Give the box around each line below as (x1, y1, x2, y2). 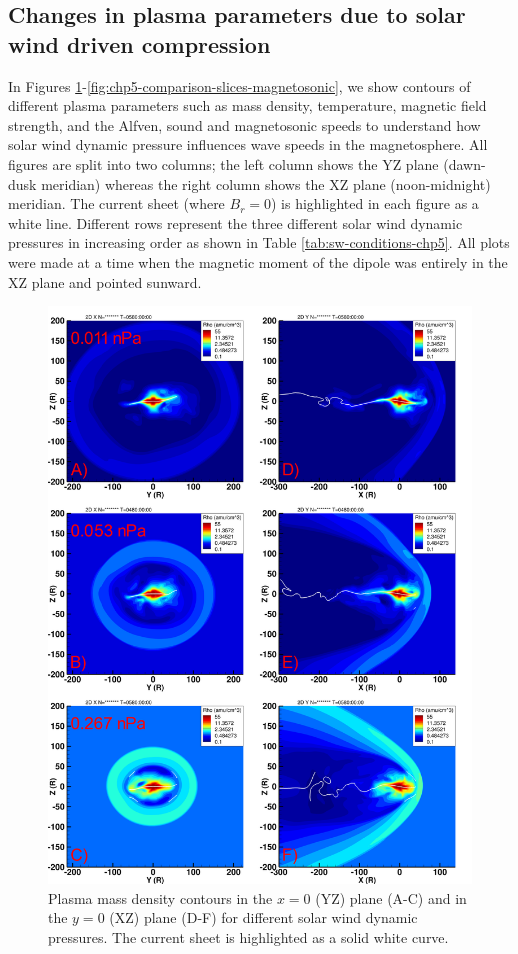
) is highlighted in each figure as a (271, 193, 479, 214)
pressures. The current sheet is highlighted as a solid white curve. (48, 927, 449, 948)
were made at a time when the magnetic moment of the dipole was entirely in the (8, 251, 508, 272)
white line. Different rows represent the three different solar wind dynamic (8, 212, 463, 233)
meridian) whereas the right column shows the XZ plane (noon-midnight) (41, 173, 491, 194)
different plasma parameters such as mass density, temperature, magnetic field (8, 95, 487, 116)
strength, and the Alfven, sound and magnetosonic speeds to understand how (8, 114, 481, 135)
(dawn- (443, 153, 486, 174)
